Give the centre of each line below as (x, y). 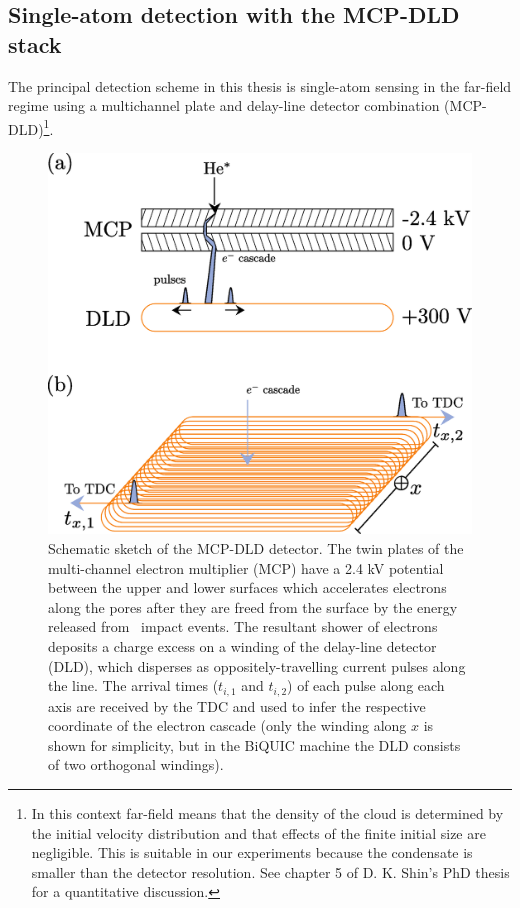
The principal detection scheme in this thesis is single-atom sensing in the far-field (260, 85)
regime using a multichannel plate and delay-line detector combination (224, 105)
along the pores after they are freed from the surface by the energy (253, 606)
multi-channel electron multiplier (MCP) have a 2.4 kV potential (246, 567)
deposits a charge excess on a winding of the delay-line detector (242, 645)
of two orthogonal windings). (136, 764)
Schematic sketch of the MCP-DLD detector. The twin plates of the (256, 547)
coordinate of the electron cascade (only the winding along (227, 725)
